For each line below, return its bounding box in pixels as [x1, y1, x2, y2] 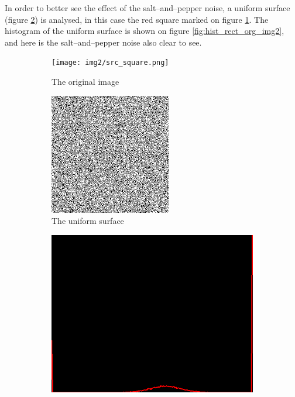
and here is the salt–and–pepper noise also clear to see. [5, 36, 202, 48]
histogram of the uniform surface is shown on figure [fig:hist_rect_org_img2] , [5, 25, 284, 37]
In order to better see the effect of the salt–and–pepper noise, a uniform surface [5, 2, 290, 13]
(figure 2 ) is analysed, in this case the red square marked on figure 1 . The [5, 13, 269, 25]
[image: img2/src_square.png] [52, 58, 169, 67]
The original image [52, 75, 119, 88]
